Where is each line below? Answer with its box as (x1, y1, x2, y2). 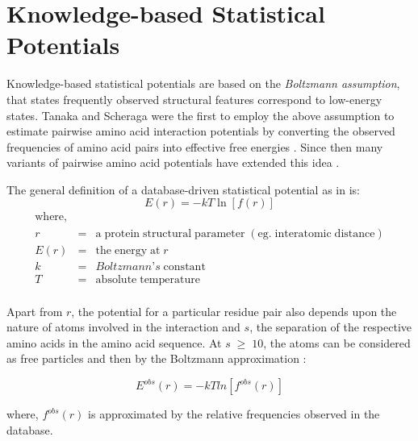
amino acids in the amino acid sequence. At (6, 334, 222, 351)
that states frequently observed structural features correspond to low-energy (6, 90, 382, 107)
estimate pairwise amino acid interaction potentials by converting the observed (6, 123, 395, 139)
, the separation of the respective (249, 318, 412, 335)
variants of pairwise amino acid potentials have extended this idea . (6, 154, 340, 171)
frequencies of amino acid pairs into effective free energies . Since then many (6, 138, 383, 155)
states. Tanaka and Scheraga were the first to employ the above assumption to (6, 106, 395, 123)
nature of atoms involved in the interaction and (6, 318, 240, 335)
